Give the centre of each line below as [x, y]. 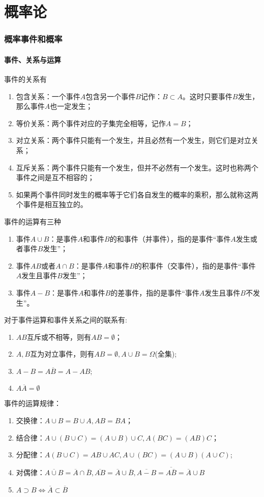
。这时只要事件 [207, 96]
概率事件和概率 [33, 39]
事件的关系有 [25, 79]
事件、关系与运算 [33, 59]
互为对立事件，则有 [62, 354]
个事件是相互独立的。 [52, 204]
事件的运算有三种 [33, 221]
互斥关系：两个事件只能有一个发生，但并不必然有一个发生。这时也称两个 [137, 167]
